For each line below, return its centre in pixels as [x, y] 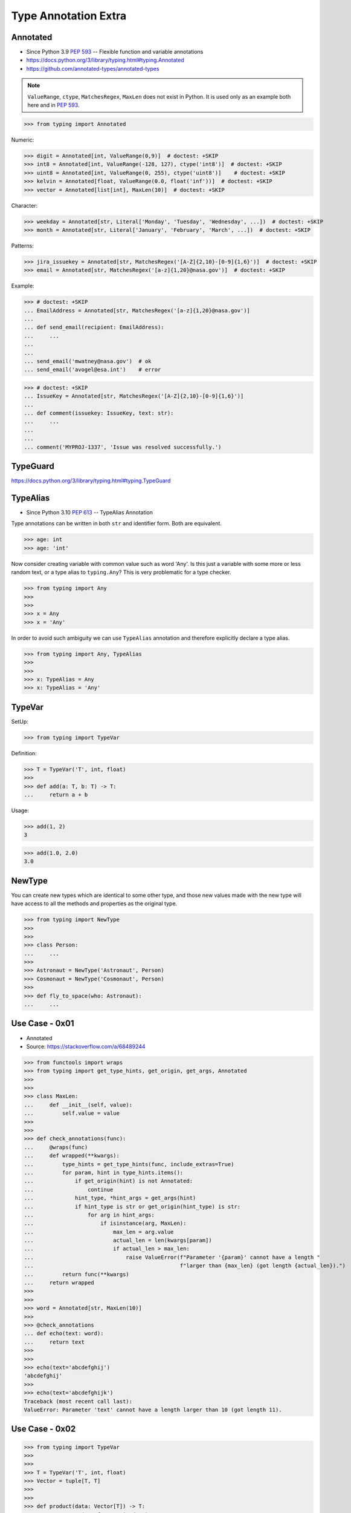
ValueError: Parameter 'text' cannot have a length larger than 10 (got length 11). [153, 1410]
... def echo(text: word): [64, 1334]
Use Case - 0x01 [43, 1024]
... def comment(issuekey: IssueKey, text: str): [99, 413]
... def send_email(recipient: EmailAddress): [94, 327]
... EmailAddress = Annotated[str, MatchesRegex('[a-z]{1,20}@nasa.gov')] [137, 310]
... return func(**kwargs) [76, 1274]
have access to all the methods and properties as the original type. [94, 904]
